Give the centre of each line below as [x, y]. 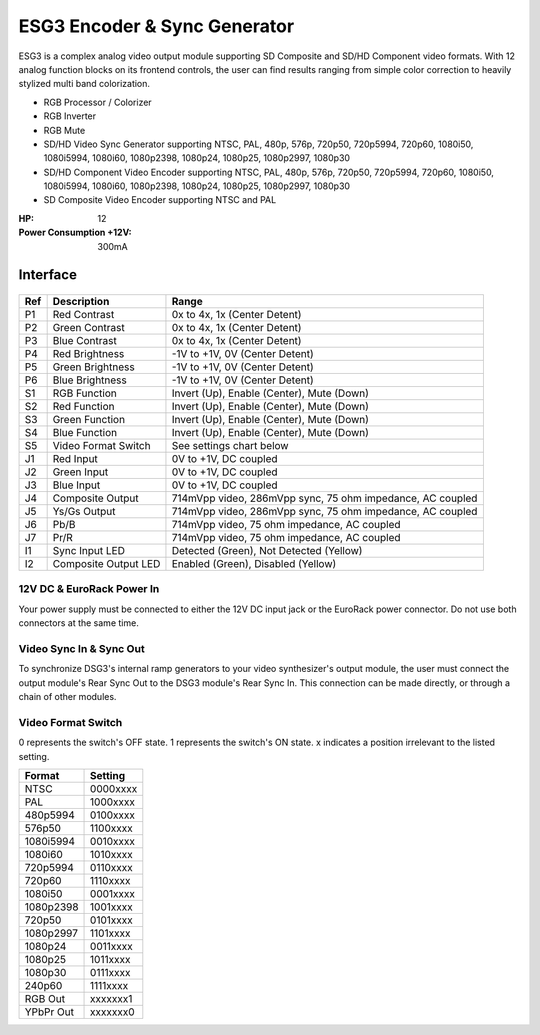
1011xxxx [110, 960]
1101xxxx [110, 933]
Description [81, 302]
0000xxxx [114, 789]
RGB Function [84, 393]
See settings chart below [230, 446]
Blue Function [85, 433]
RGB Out [44, 999]
